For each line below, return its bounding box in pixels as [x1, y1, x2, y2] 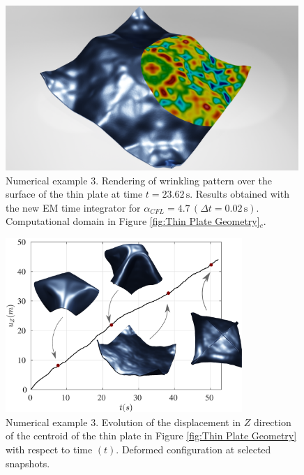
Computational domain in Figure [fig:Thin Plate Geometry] [6, 214, 260, 228]
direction [253, 414, 291, 429]
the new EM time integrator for [6, 200, 141, 214]
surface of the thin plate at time [6, 187, 143, 201]
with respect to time [6, 441, 93, 456]
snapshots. [6, 455, 50, 470]
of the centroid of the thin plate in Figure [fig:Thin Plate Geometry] [6, 428, 297, 443]
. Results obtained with [190, 187, 289, 201]
